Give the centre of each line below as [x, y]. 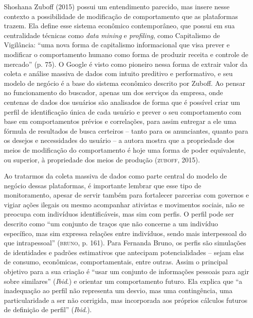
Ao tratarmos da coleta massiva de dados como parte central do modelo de [116, 176]
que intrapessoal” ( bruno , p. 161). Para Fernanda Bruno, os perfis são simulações [125, 243]
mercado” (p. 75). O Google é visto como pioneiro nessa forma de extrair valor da [126, 64]
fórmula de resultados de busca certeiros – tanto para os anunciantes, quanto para [126, 130]
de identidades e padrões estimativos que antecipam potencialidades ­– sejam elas [124, 252]
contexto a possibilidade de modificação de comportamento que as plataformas [121, 16]
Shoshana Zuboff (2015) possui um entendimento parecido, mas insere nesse [117, 6]
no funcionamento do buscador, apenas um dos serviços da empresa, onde [114, 92]
